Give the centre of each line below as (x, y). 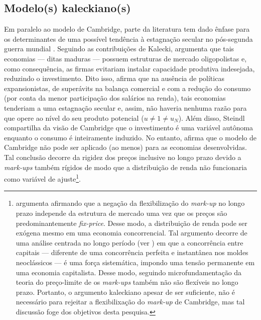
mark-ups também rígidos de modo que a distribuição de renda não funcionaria (126, 167)
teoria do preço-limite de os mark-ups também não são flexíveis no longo (127, 282)
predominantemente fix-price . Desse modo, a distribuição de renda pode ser (132, 223)
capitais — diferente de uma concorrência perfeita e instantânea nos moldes (132, 252)
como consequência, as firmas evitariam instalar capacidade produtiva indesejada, (129, 68)
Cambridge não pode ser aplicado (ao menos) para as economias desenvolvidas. (125, 147)
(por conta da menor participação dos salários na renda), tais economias (115, 98)
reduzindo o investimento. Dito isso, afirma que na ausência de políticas (114, 78)
